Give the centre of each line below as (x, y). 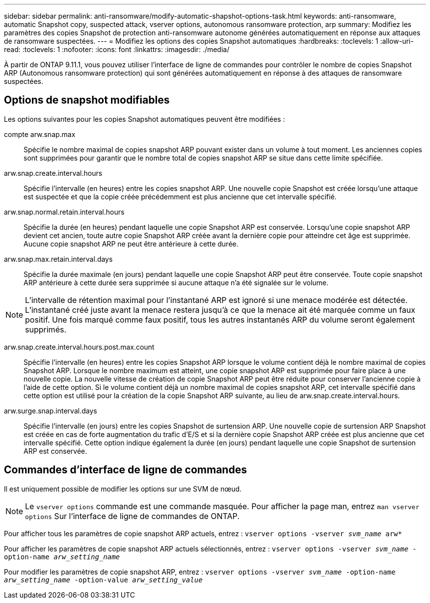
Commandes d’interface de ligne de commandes (125, 470)
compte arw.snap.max (40, 134)
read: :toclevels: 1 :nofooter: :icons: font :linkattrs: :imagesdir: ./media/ (117, 49)
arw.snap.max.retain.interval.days (58, 259)
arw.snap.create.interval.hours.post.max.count (79, 347)
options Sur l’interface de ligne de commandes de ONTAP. (132, 516)
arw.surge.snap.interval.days (51, 411)
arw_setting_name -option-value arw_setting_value (103, 580)
